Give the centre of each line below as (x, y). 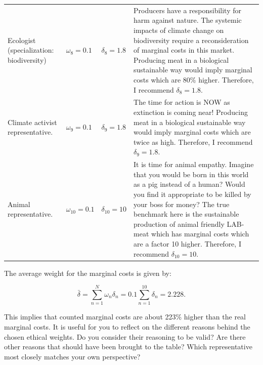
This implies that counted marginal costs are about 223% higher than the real (125, 317)
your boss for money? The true (182, 204)
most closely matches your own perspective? (72, 356)
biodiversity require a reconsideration (191, 40)
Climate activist (32, 122)
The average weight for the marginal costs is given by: (88, 273)
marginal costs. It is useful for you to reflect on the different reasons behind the (127, 326)
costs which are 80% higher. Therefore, (194, 79)
